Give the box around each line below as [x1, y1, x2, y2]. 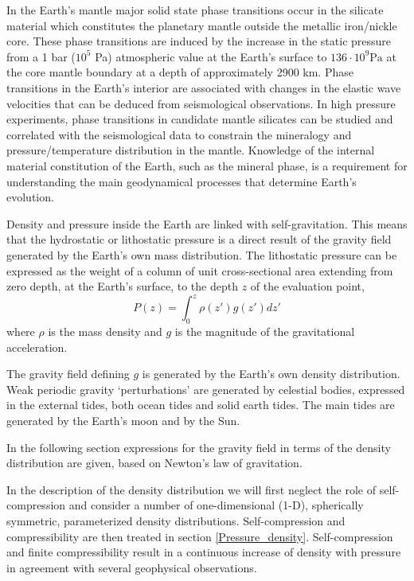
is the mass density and [48, 322, 162, 339]
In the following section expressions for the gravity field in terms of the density [6, 439, 391, 455]
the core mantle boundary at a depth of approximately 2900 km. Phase [6, 64, 353, 80]
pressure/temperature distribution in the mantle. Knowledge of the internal [6, 142, 375, 158]
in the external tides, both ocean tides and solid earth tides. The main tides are [6, 396, 395, 413]
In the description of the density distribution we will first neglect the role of [6, 481, 377, 497]
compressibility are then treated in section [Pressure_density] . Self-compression [6, 528, 393, 544]
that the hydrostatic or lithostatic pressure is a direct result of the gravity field [6, 231, 392, 248]
